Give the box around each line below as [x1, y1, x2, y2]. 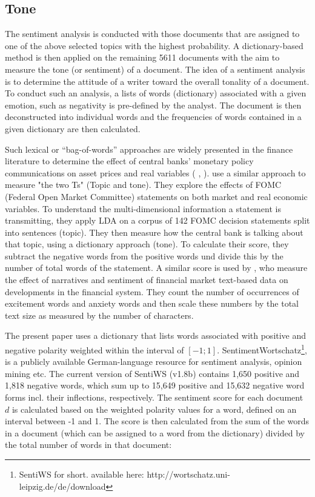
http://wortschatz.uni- [147, 468, 230, 481]
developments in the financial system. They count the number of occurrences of [5, 285, 299, 298]
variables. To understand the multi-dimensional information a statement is [5, 202, 281, 215]
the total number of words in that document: [5, 438, 172, 451]
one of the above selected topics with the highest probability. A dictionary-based [5, 39, 303, 52]
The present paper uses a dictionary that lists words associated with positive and [5, 329, 307, 342]
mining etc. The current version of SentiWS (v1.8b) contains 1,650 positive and [5, 367, 300, 379]
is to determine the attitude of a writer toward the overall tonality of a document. [5, 75, 310, 87]
